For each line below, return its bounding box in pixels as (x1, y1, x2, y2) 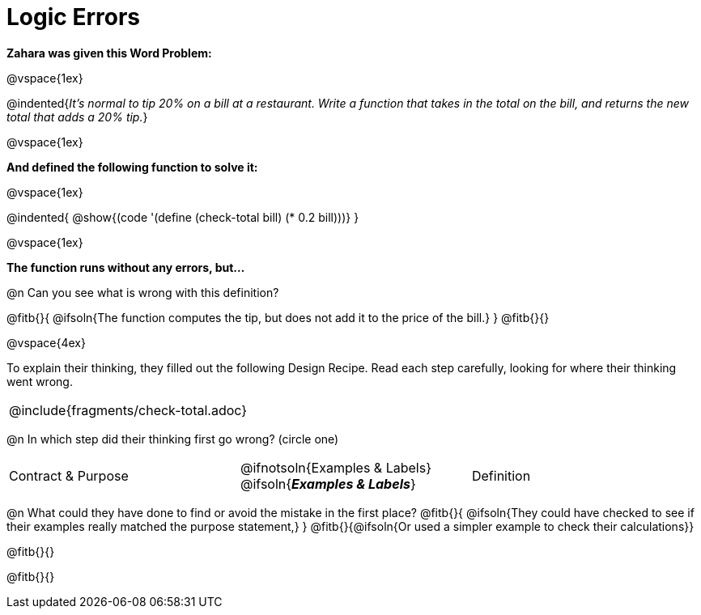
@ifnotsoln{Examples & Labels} (240, 459, 431, 476)
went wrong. (6, 374, 73, 388)
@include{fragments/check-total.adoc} (9, 401, 248, 418)
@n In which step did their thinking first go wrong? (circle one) (6, 431, 339, 446)
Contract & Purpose (9, 467, 129, 484)
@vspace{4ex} (6, 335, 86, 350)
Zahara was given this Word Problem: (6, 45, 212, 60)
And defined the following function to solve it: (6, 159, 258, 174)
